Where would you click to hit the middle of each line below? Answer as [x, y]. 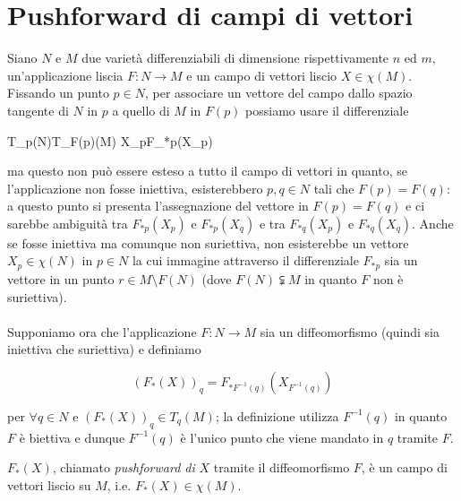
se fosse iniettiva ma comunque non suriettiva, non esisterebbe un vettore [208, 242]
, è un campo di [404, 467]
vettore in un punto [61, 278]
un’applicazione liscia [65, 75]
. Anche [433, 223]
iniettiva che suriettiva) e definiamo [104, 349]
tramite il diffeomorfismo [282, 467]
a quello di [141, 110]
